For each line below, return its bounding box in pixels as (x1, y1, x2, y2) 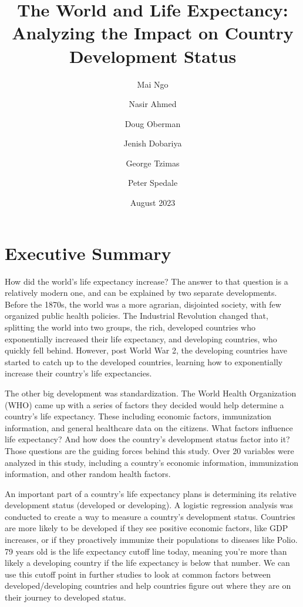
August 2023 (130, 196, 176, 209)
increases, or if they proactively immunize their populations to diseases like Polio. (5, 533, 298, 546)
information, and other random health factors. (5, 468, 171, 480)
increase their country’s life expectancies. (5, 367, 152, 379)
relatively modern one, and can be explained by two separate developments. (5, 286, 277, 299)
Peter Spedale (127, 176, 178, 189)
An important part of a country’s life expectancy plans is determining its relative (5, 487, 297, 499)
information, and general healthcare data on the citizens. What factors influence (5, 421, 293, 433)
